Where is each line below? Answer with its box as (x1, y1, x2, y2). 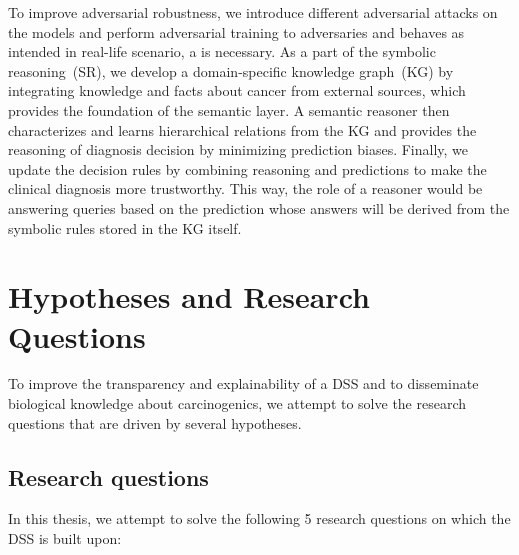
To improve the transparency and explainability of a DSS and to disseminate (8, 373, 479, 394)
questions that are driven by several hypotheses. (8, 412, 302, 433)
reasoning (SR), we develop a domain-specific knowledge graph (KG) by (8, 60, 454, 81)
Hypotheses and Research (8, 276, 370, 317)
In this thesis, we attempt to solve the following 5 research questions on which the (8, 508, 511, 529)
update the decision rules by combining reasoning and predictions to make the (8, 158, 487, 179)
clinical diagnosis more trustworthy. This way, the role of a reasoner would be (8, 178, 483, 199)
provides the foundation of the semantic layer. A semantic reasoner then (8, 99, 450, 120)
